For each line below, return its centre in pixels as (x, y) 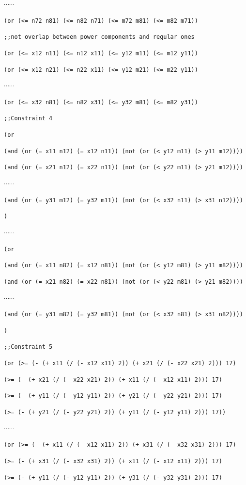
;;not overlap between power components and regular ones (99, 37)
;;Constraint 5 (28, 347)
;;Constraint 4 (28, 119)
